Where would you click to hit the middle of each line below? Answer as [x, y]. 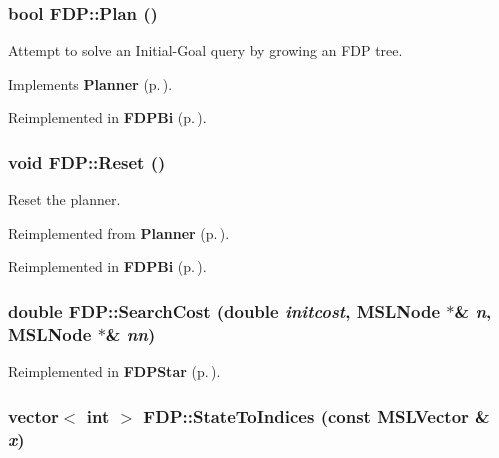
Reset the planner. [64, 199]
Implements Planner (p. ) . [90, 83]
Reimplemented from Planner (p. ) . [119, 232]
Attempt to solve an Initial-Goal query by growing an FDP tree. [205, 50]
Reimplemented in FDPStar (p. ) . [114, 371]
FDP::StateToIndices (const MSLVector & [316, 415]
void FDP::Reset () [87, 161]
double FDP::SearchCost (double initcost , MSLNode [224, 310]
